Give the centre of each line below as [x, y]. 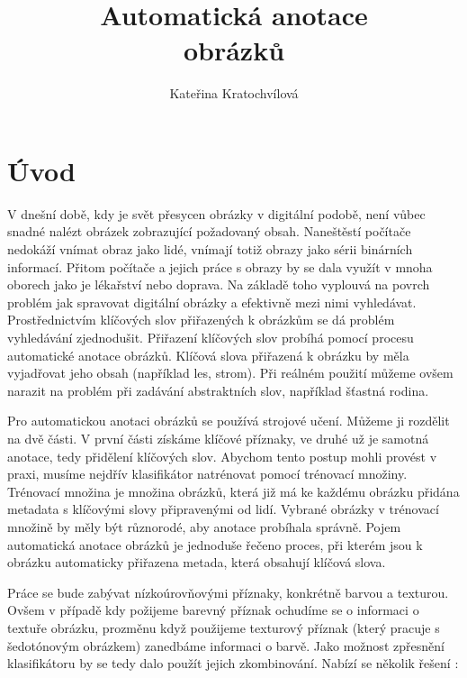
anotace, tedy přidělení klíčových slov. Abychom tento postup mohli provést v [222, 456]
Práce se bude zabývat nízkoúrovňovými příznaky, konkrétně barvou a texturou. [228, 592]
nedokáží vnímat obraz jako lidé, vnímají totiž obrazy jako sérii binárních [210, 249]
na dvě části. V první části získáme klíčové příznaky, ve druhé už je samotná [218, 438]
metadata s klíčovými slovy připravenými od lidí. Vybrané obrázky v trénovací [223, 509]
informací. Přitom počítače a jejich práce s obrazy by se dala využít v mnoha [220, 266]
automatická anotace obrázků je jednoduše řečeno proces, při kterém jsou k [215, 544]
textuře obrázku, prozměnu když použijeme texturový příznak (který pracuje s [224, 627]
